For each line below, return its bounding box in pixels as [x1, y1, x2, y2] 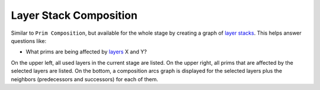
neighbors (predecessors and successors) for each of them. [11, 75, 158, 82]
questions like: [11, 37, 47, 44]
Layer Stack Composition [11, 9, 137, 22]
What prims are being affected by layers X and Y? [25, 48, 148, 55]
